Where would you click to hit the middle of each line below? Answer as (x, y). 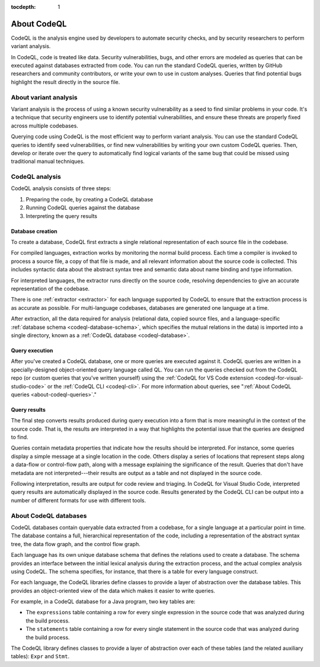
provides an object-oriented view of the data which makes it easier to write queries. (113, 591)
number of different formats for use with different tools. (79, 500)
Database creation (34, 231)
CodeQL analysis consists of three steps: (61, 188)
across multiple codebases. (44, 126)
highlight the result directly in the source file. (65, 82)
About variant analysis (44, 97)
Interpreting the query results (62, 216)
